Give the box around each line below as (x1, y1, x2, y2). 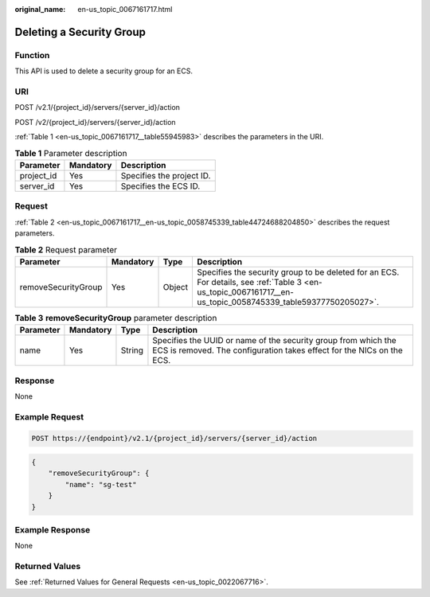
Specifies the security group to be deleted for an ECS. (196, 267, 400, 278)
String (120, 345, 143, 356)
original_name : (14, 5, 66, 14)
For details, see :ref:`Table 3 (196, 276, 303, 287)
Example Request (14, 411, 84, 422)
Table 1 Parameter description (14, 147, 127, 158)
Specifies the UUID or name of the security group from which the (152, 335, 397, 346)
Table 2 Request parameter (14, 244, 117, 255)
